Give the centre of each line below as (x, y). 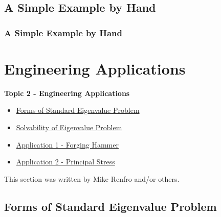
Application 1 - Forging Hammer (67, 144)
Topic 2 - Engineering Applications (67, 93)
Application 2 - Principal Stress (65, 162)
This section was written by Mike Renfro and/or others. (92, 178)
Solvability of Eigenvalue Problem (69, 127)
